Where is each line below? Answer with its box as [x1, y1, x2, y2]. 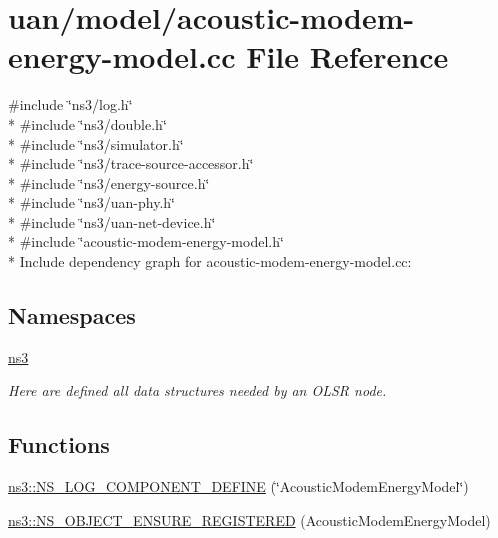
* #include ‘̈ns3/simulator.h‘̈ [8, 133, 184, 154]
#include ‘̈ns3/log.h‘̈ [8, 94, 133, 115]
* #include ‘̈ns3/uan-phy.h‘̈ [8, 192, 175, 213]
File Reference [246, 36, 449, 77]
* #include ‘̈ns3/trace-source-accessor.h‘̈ [8, 153, 254, 174]
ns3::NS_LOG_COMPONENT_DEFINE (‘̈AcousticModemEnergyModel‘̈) [8, 476, 469, 497]
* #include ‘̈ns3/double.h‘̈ [8, 113, 167, 134]
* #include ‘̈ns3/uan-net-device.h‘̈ [8, 211, 216, 232]
